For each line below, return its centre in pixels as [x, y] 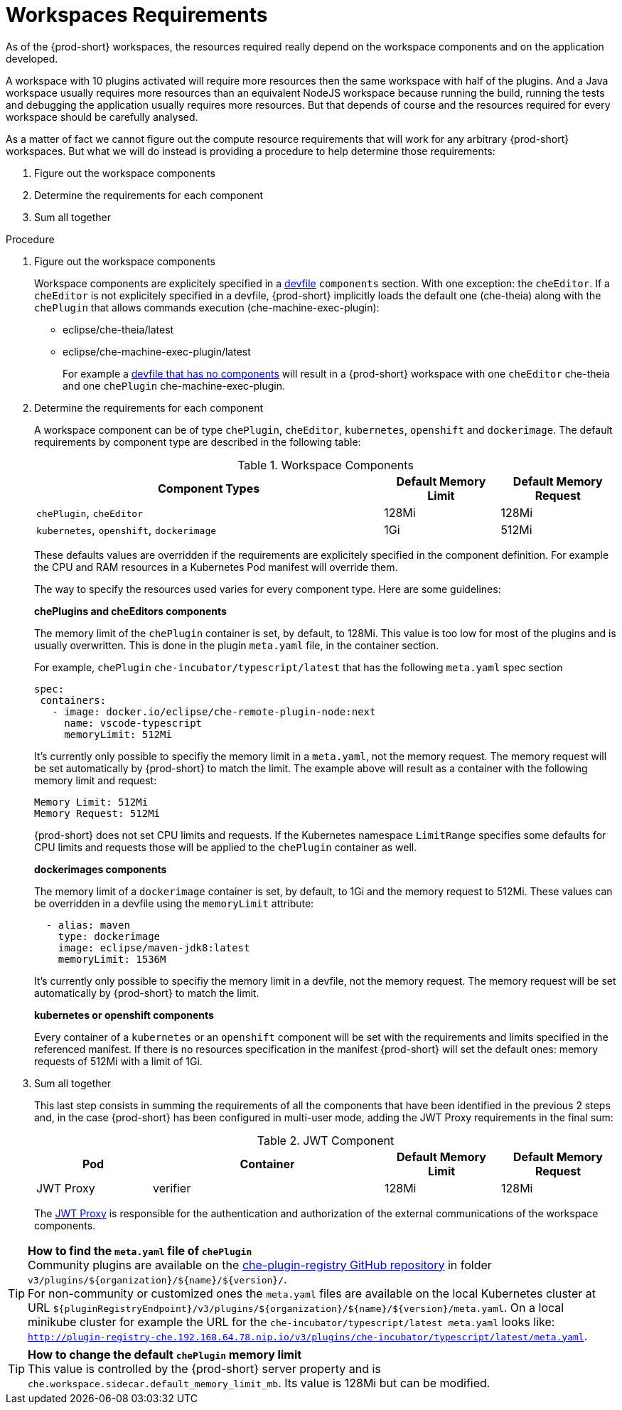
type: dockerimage [109, 936]
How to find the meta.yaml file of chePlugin [140, 1250]
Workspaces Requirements [137, 15]
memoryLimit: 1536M [112, 959]
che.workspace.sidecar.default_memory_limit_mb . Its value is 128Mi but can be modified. [259, 1383]
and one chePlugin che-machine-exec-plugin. [174, 385]
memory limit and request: [96, 780]
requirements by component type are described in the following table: [198, 442]
